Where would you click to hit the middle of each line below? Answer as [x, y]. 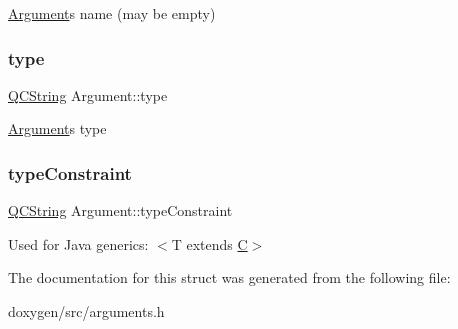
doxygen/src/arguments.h [86, 311]
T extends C [209, 243]
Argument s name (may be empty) [112, 13]
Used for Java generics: [78, 243]
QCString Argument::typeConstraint [120, 210]
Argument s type [57, 128]
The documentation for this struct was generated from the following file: [229, 277]
